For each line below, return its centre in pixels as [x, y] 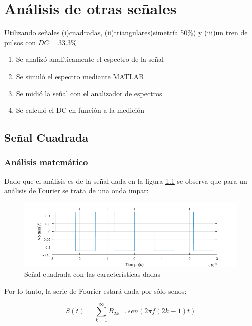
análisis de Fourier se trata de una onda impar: [76, 191]
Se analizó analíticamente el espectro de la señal [90, 59]
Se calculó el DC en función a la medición [80, 110]
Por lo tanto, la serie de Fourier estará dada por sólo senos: [95, 291]
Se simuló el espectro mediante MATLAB [80, 76]
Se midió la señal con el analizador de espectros [89, 93]
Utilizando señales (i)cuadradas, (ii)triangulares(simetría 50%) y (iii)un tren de [126, 32]
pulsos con [20, 42]
